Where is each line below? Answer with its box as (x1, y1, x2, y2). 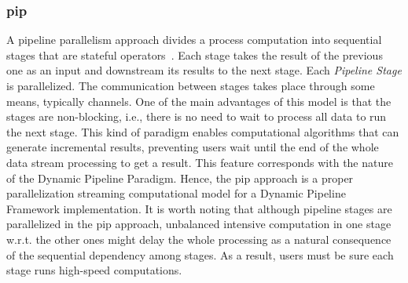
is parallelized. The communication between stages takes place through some (6, 78, 375, 93)
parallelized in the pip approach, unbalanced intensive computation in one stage (6, 216, 391, 232)
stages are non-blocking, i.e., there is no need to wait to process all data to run (6, 108, 387, 125)
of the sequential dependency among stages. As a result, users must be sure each (6, 246, 394, 263)
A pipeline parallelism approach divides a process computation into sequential (6, 31, 382, 48)
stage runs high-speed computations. (6, 262, 182, 278)
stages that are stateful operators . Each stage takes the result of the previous (6, 46, 383, 63)
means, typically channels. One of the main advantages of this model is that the (6, 93, 391, 109)
